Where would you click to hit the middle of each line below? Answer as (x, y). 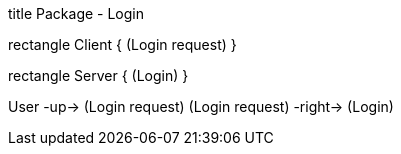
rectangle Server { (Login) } (98, 75)
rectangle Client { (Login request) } (122, 44)
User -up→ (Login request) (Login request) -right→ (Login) (201, 106)
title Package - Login (76, 13)
